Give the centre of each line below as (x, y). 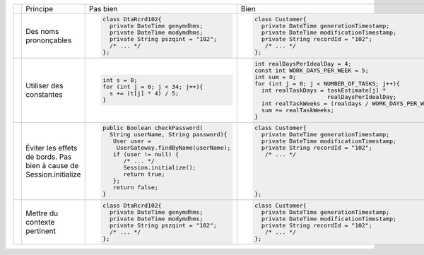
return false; (136, 188)
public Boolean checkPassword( (153, 128)
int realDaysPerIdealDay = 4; (303, 64)
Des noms (42, 31)
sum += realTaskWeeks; (298, 110)
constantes (44, 95)
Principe (40, 9)
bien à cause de (52, 165)
